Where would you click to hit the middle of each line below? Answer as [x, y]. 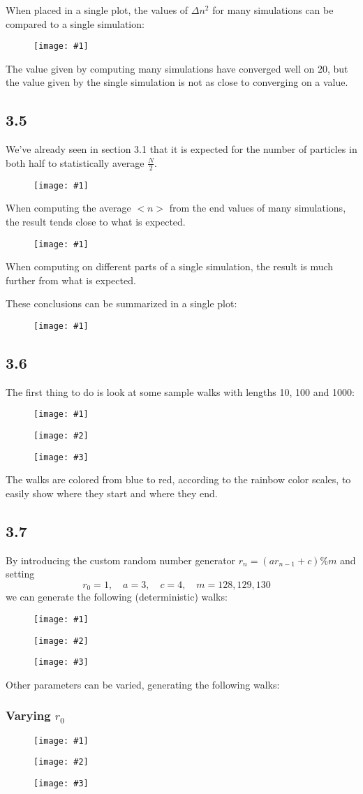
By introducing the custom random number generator [121, 560]
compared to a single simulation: [75, 23]
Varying [28, 715]
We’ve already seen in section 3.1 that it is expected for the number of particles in [181, 149]
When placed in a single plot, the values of [97, 10]
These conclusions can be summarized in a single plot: [121, 303]
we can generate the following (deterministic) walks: [117, 597]
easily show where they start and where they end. [112, 493]
